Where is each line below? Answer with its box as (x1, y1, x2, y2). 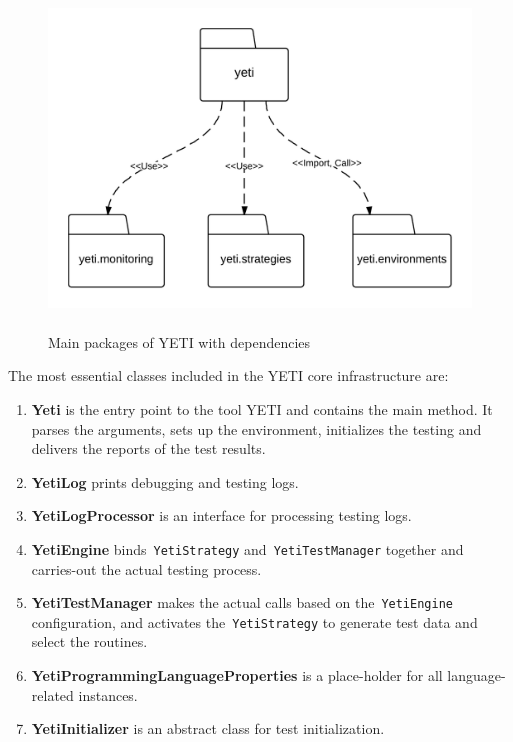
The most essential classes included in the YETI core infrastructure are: (8, 365, 449, 386)
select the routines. (31, 631, 148, 652)
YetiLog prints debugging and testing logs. (31, 471, 299, 492)
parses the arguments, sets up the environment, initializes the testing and (31, 418, 482, 439)
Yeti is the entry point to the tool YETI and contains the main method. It (31, 398, 493, 419)
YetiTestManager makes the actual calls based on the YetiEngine (31, 592, 453, 613)
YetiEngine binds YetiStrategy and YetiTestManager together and (31, 538, 464, 559)
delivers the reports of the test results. (31, 438, 266, 459)
